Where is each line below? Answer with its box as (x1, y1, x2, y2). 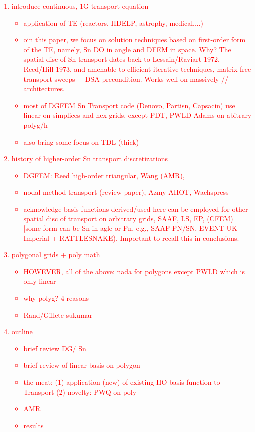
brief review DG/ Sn (23, 343, 86, 353)
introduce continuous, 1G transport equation (11, 1, 149, 11)
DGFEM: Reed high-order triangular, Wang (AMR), (23, 170, 185, 180)
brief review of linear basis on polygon (23, 360, 140, 370)
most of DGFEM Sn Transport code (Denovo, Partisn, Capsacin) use (23, 100, 235, 110)
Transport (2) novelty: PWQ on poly (23, 386, 137, 397)
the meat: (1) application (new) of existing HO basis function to (23, 377, 220, 387)
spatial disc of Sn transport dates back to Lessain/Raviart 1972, (23, 54, 220, 64)
